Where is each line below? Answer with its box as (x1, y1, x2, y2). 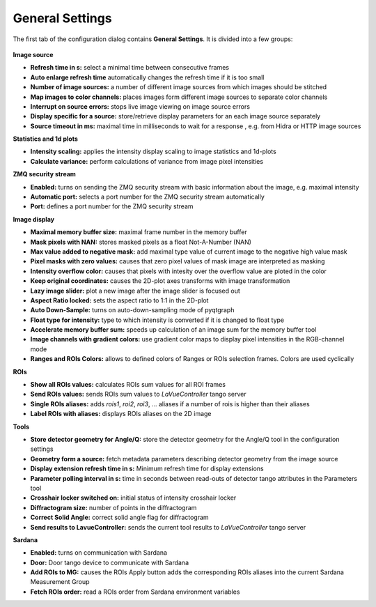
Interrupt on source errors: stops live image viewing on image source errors (30, 102, 251, 111)
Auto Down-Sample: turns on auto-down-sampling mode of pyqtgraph (30, 306, 235, 314)
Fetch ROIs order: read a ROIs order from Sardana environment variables (30, 587, 240, 596)
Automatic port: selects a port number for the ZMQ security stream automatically (30, 192, 265, 201)
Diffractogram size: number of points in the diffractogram (30, 503, 197, 512)
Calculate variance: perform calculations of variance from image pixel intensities (30, 157, 264, 165)
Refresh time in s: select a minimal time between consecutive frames (30, 63, 230, 72)
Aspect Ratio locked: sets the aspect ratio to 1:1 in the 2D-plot (30, 296, 209, 305)
